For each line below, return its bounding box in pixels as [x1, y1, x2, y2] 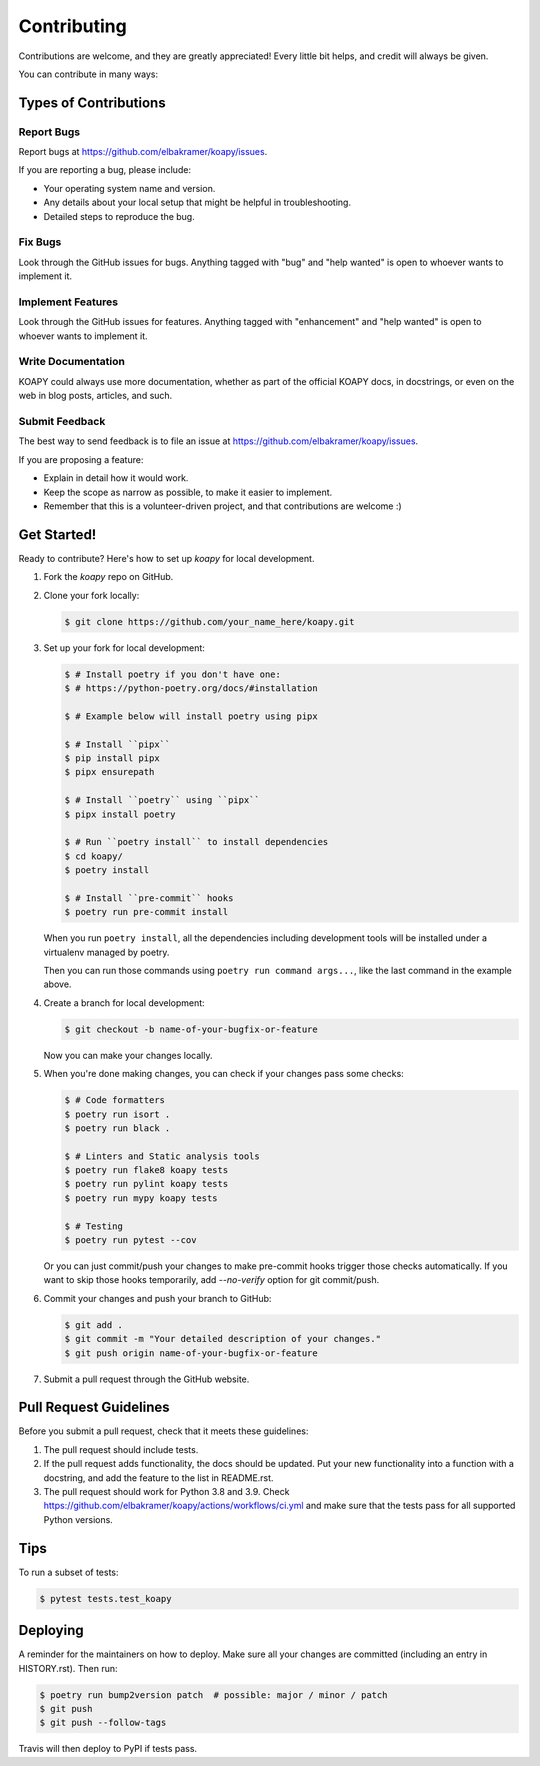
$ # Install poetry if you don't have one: [64, 668, 282, 680]
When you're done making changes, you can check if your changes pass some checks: [43, 1068, 404, 1080]
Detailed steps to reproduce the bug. [43, 210, 195, 222]
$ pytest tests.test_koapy [39, 1593, 172, 1604]
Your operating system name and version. [43, 182, 216, 194]
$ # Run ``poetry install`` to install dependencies [64, 836, 329, 848]
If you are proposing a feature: [18, 453, 144, 465]
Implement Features [18, 295, 119, 309]
